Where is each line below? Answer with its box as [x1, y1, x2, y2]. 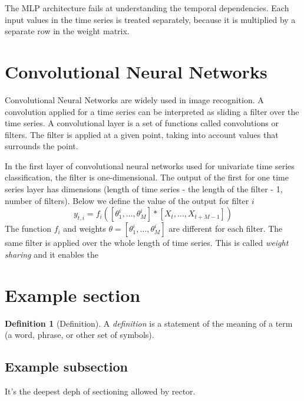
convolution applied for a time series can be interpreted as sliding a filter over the [5, 105, 299, 117]
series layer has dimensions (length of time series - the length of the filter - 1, [5, 183, 283, 195]
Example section [5, 282, 141, 307]
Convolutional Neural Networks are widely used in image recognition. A [5, 93, 264, 106]
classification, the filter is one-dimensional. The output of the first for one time [5, 171, 289, 183]
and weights [63, 222, 106, 235]
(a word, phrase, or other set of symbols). [5, 328, 154, 341]
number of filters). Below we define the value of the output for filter [5, 194, 249, 206]
